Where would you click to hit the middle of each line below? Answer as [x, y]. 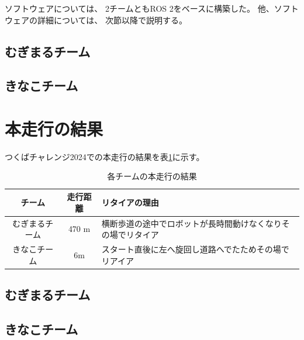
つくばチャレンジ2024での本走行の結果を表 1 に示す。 [105, 156]
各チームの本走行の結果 [152, 176]
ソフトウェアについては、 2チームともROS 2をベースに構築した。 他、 [139, 8]
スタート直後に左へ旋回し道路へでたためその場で [195, 249]
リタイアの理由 [130, 202]
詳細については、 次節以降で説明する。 [112, 20]
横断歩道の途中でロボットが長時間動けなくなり [191, 223]
